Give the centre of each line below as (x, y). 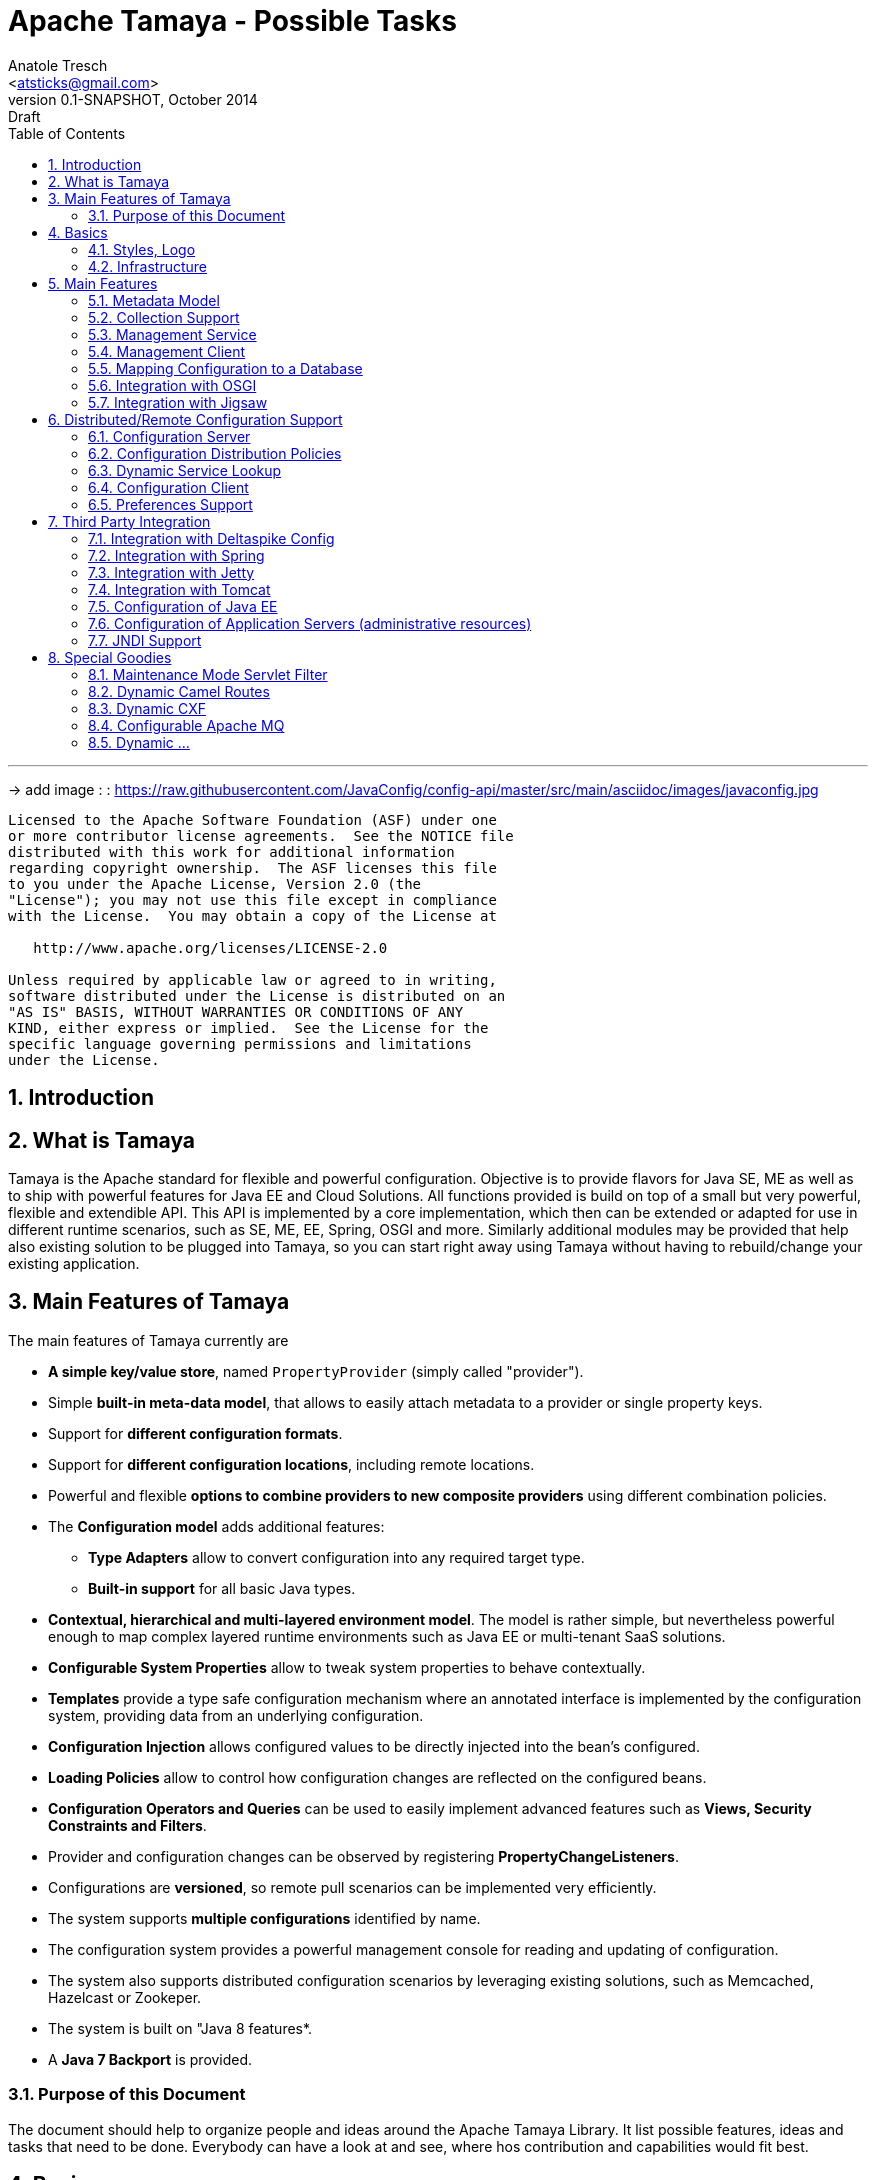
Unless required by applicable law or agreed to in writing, (252, 979)
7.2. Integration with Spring (176, 555)
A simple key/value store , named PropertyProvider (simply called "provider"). (316, 1371)
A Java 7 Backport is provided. (150, 2059)
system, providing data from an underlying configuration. (236, 1715)
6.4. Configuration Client (168, 487)
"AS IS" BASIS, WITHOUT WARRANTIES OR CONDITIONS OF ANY (236, 1011)
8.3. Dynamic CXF (147, 708)
